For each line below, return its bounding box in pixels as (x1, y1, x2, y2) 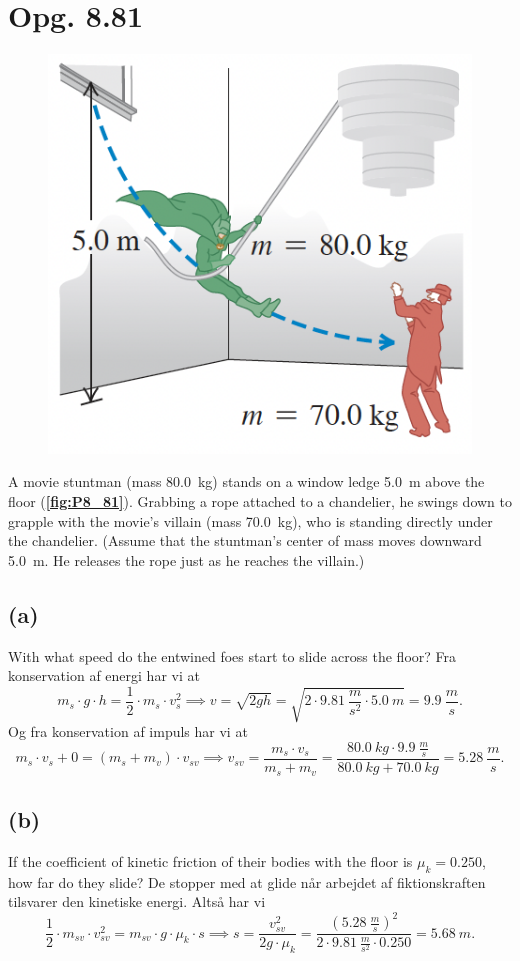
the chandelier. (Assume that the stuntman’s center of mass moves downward (8, 530, 482, 551)
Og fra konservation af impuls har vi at (8, 721, 248, 742)
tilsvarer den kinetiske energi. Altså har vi (8, 891, 266, 912)
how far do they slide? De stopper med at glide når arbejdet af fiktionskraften (8, 871, 486, 892)
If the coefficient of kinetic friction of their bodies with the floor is (8, 850, 413, 871)
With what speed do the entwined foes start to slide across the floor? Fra (8, 645, 457, 666)
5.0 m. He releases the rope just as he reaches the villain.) (8, 549, 365, 570)
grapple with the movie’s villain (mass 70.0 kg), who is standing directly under (8, 510, 493, 531)
